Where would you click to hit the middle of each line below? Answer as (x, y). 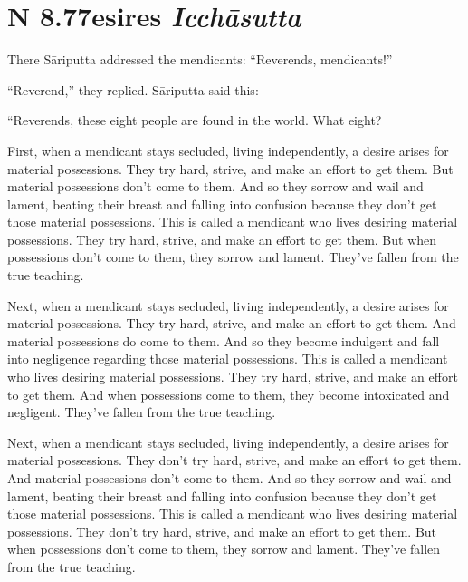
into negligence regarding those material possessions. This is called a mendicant (228, 359)
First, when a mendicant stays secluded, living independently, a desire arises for (228, 150)
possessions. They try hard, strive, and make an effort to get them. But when (222, 239)
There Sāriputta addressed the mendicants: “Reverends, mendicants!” (200, 59)
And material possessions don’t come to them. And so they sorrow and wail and (229, 478)
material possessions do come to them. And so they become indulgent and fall (224, 340)
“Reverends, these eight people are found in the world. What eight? (195, 120)
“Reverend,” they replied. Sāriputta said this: (133, 89)
